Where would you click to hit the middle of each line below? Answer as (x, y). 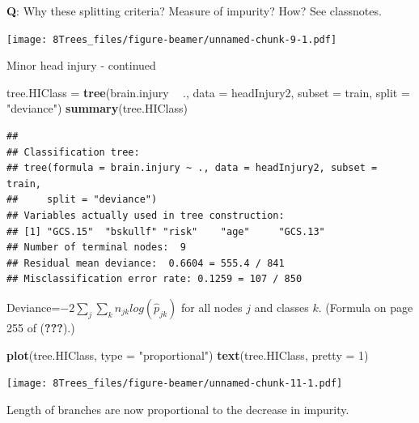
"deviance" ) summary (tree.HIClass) (97, 108)
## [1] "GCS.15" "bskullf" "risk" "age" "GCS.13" (166, 231)
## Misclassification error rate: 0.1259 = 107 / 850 (154, 279)
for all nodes (212, 307)
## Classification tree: (73, 152)
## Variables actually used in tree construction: (146, 216)
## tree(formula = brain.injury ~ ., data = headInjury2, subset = (192, 168)
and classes (281, 307)
